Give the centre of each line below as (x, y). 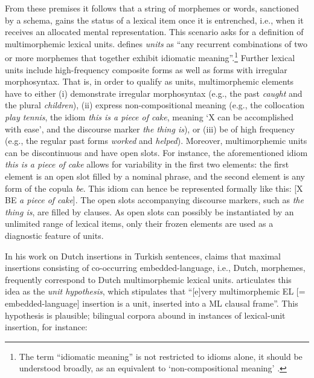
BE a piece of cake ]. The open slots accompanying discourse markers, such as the (154, 200)
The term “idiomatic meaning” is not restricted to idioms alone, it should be (161, 356)
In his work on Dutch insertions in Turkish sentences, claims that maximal (143, 256)
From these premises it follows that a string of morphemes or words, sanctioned (152, 8)
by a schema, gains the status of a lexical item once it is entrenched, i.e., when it (154, 20)
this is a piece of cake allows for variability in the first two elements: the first (147, 164)
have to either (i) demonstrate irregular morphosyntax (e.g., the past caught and (154, 93)
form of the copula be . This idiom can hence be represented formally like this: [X (154, 188)
